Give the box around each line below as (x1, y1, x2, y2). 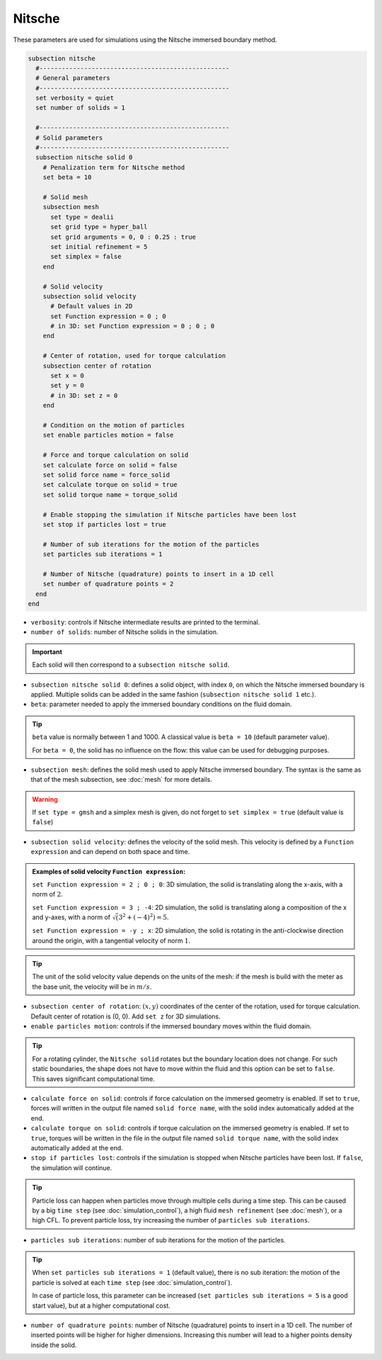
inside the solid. (30, 1340, 77, 1349)
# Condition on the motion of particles (42, 421, 185, 429)
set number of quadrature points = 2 (42, 580, 174, 588)
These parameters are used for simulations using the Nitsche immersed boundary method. (13, 35, 277, 44)
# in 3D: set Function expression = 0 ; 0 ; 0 (50, 322, 215, 330)
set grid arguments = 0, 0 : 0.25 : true (50, 232, 196, 241)
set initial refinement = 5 (50, 242, 148, 251)
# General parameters (35, 74, 111, 82)
